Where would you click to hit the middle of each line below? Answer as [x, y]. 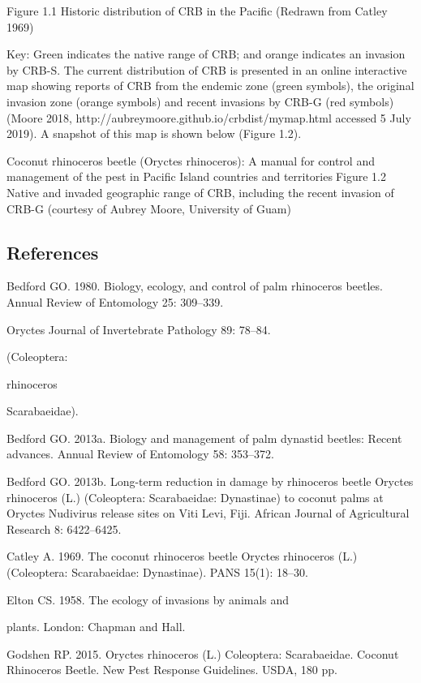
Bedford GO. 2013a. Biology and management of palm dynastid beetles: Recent [204, 438]
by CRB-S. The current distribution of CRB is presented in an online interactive [207, 69]
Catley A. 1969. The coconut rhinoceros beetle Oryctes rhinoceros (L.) [182, 556]
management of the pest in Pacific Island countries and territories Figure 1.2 [196, 176]
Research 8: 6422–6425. [64, 528]
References [53, 252]
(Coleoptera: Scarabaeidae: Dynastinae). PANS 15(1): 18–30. [157, 572]
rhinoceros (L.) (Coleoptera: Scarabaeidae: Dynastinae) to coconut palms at [195, 497]
